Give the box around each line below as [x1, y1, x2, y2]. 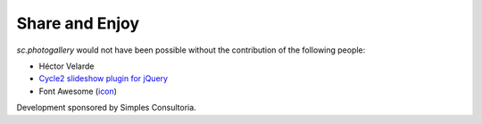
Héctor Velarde [38, 61, 95, 71]
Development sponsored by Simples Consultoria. [16, 103, 196, 113]
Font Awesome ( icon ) [38, 86, 118, 96]
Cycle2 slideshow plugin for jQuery [38, 73, 169, 84]
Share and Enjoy [16, 13, 140, 33]
